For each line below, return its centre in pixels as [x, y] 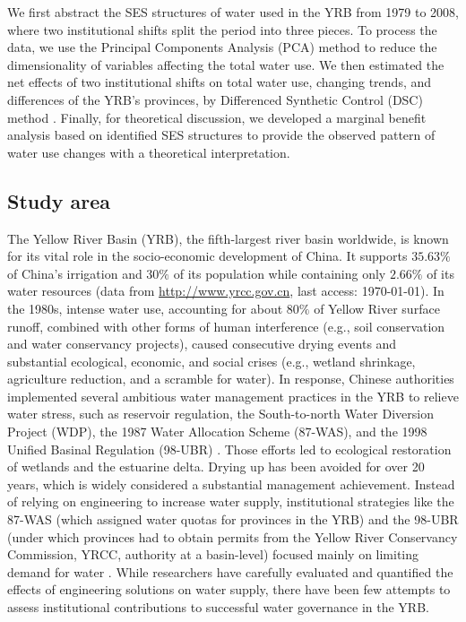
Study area [59, 200]
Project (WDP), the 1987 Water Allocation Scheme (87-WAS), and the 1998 [217, 432]
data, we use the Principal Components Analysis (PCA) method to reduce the [222, 47]
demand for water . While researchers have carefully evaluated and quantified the [230, 571]
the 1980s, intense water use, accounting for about [145, 308]
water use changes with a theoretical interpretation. [149, 152]
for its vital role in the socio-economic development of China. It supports [207, 256]
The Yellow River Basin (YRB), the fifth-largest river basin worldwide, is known [228, 238]
